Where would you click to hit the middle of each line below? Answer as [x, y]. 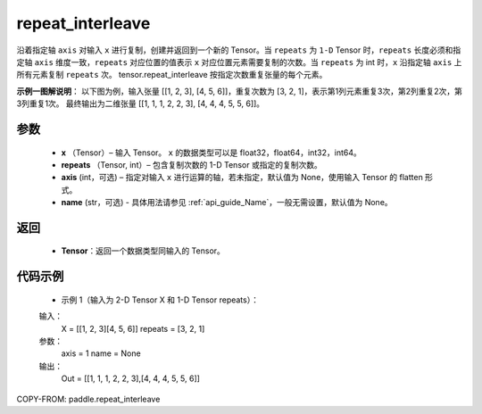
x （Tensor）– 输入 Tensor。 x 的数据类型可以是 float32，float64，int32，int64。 [211, 153]
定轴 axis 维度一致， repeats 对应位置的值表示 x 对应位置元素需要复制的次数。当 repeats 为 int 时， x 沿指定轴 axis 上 [239, 62]
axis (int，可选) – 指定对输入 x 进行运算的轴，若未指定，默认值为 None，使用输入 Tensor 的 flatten [242, 178]
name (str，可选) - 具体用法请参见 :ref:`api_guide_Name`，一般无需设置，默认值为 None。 [227, 203]
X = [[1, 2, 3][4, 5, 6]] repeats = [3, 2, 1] [133, 328]
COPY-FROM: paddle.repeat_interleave [88, 399]
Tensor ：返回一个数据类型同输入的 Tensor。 [143, 251]
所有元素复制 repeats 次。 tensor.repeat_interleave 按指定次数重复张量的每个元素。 [172, 75]
